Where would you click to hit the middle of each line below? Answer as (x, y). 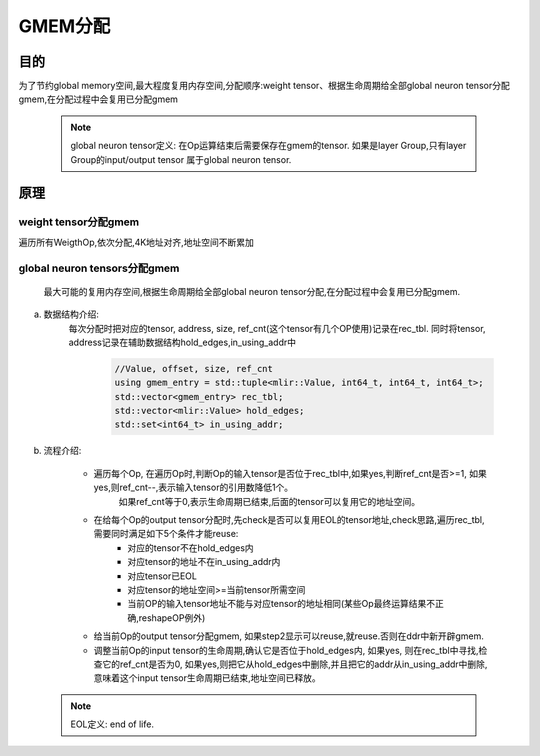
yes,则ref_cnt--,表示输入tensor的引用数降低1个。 (193, 487)
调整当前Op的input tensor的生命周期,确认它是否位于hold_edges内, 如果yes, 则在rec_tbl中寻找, (286, 650)
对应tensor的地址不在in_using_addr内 (204, 562)
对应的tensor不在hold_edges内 (190, 547)
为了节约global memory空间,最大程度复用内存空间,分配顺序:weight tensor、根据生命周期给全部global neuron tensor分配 (264, 86)
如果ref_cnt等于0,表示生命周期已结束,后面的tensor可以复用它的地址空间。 (269, 501)
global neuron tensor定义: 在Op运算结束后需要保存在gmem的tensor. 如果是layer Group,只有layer (268, 146)
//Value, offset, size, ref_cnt (194, 368)
